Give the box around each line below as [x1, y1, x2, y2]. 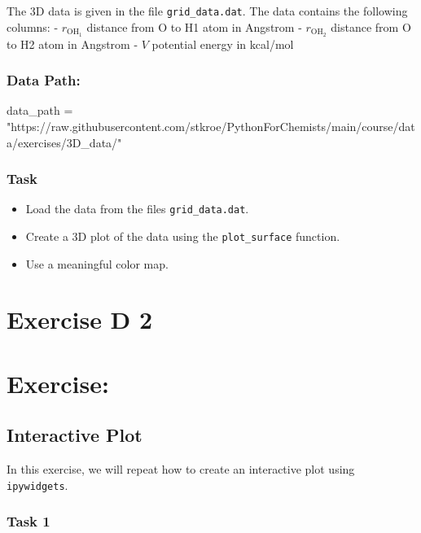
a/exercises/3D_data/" [7, 133, 122, 151]
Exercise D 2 [7, 303, 153, 336]
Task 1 [7, 511, 50, 531]
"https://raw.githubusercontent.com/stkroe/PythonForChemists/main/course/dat [7, 117, 415, 134]
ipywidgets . [7, 476, 68, 493]
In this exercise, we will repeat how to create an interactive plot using [7, 461, 355, 478]
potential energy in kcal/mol [151, 35, 294, 52]
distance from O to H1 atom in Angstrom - [86, 18, 302, 35]
